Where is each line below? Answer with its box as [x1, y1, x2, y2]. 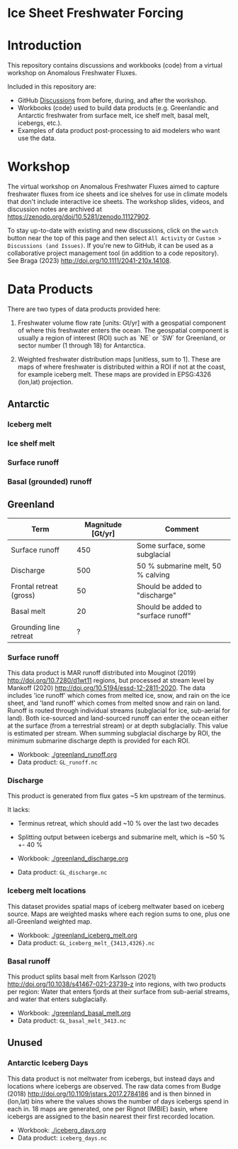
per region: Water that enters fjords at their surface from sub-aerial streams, [7, 988, 230, 996]
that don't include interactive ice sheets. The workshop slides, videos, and [7, 198, 225, 206]
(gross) [11, 590, 35, 600]
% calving [137, 570, 170, 580]
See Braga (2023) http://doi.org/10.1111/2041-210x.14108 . [7, 257, 171, 265]
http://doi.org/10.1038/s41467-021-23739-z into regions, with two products [7, 980, 227, 988]
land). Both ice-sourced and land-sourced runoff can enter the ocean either [7, 714, 229, 723]
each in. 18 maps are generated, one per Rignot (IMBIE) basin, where [7, 1104, 208, 1113]
